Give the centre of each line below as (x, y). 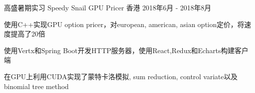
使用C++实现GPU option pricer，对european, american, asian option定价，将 (124, 24)
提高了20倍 (28, 34)
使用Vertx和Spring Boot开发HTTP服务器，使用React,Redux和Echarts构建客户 (126, 50)
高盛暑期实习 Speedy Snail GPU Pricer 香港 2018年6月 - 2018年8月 (108, 7)
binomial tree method (36, 86)
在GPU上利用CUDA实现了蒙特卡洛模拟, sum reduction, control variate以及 (121, 76)
